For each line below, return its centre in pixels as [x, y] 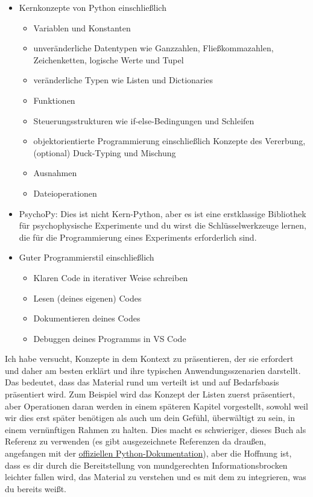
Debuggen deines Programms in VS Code [110, 338]
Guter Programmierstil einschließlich [87, 257]
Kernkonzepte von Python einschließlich [93, 7]
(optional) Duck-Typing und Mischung [105, 152]
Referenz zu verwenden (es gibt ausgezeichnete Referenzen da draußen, [136, 441]
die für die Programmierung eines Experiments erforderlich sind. [138, 237]
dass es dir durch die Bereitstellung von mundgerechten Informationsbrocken [146, 465]
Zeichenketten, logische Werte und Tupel [109, 59]
